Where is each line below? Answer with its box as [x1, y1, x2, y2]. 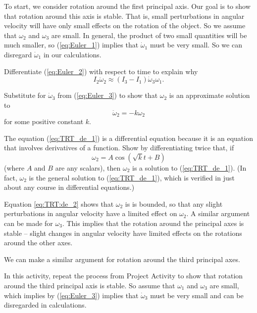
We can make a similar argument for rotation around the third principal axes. [4, 254, 240, 264]
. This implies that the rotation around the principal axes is [62, 218, 244, 228]
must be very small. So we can [150, 40, 242, 50]
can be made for [4, 218, 53, 228]
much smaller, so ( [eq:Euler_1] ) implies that [4, 40, 139, 50]
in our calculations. [43, 49, 102, 59]
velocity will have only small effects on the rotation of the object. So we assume [4, 20, 246, 31]
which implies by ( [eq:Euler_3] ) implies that [4, 290, 139, 300]
